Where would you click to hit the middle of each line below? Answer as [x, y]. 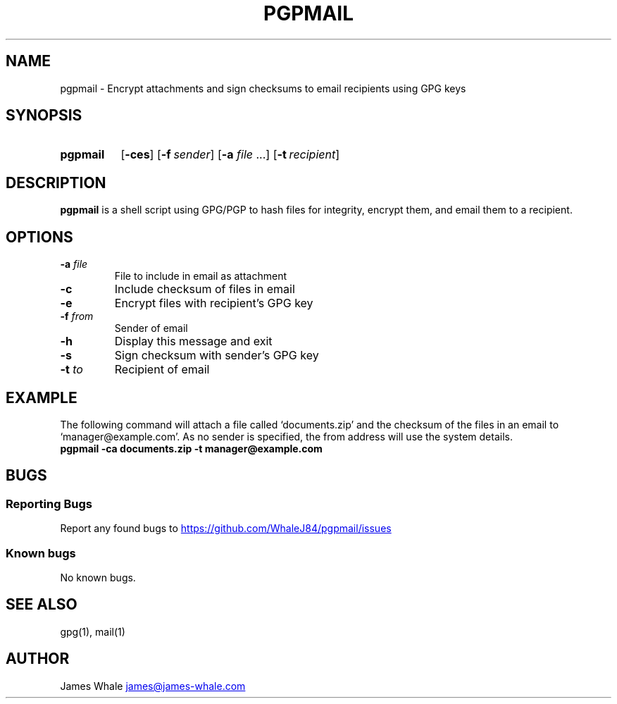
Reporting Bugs [49, 504]
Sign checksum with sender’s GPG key [217, 356]
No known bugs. [98, 577]
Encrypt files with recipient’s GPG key [214, 303]
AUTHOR [38, 659]
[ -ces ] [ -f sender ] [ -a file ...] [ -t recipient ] [230, 155]
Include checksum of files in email [205, 289]
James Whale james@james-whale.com [153, 686]
